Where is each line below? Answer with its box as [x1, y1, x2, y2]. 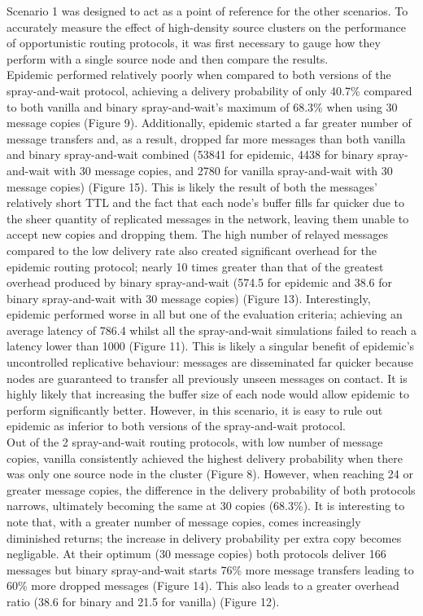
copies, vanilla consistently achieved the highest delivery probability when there [7, 449, 403, 466]
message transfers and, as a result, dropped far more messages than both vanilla [7, 130, 406, 147]
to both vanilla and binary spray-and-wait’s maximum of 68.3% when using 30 [7, 98, 398, 115]
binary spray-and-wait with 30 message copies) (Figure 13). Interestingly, [7, 289, 371, 306]
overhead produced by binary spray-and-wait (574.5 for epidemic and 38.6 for [7, 274, 393, 291]
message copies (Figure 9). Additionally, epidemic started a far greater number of [7, 114, 412, 131]
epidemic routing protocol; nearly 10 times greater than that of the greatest [7, 257, 384, 275]
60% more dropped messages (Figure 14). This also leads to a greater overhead [7, 577, 399, 594]
